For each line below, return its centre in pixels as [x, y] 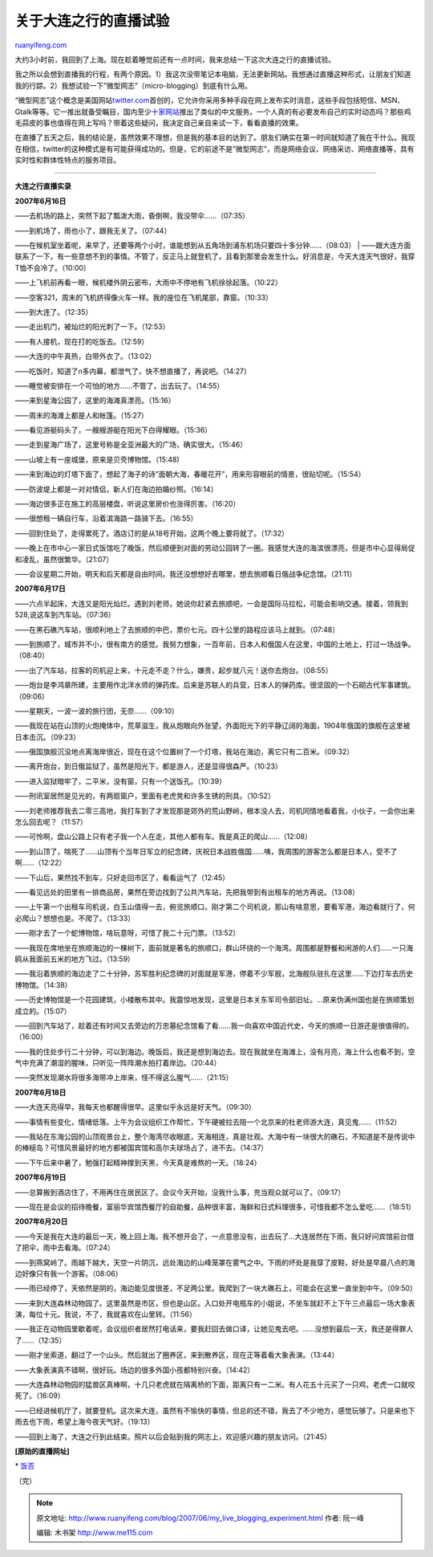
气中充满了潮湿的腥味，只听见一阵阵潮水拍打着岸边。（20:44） [118, 1063]
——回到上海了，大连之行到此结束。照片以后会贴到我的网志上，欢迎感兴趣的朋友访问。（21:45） [173, 1437]
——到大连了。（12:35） [54, 312]
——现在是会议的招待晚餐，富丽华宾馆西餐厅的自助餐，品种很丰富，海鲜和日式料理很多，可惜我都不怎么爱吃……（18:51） [215, 1206]
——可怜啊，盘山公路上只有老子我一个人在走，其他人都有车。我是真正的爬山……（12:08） [163, 837]
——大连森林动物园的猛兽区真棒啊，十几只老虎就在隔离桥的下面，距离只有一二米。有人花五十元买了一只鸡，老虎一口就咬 [215, 1384]
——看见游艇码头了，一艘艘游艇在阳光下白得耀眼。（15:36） [113, 430]
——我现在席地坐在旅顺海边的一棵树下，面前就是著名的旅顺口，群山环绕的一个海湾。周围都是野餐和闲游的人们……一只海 [214, 948]
